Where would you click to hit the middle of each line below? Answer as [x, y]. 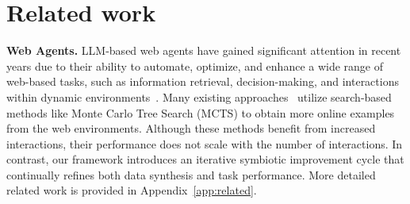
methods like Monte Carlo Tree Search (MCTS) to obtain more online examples [201, 112]
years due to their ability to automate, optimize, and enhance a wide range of [195, 65]
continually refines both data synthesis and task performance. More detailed [191, 174]
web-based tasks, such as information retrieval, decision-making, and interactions [203, 81]
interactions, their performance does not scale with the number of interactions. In [205, 143]
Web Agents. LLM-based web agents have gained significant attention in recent [204, 50]
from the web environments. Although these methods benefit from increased [191, 128]
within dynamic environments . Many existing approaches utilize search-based [199, 96]
